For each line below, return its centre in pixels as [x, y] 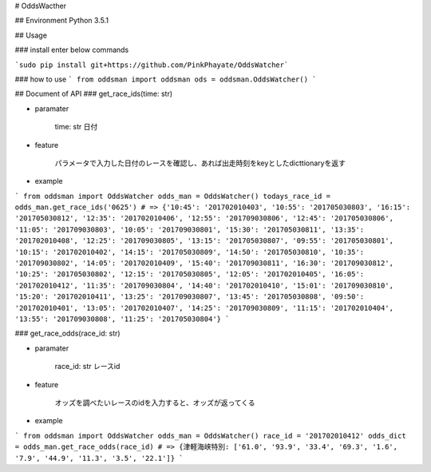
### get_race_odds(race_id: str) [67, 333]
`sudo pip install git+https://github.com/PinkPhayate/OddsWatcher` [152, 65]
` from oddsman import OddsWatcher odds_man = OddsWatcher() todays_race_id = [173, 196]
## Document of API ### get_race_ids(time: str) [94, 94]
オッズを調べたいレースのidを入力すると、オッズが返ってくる [155, 403]
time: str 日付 [76, 127]
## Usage [31, 35]
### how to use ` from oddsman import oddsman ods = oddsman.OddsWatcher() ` [166, 79]
